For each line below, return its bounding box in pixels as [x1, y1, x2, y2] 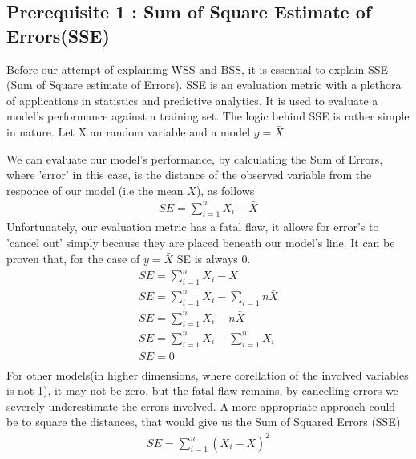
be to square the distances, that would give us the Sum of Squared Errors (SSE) [6, 413, 401, 430]
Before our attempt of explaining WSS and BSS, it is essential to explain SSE [6, 60, 389, 77]
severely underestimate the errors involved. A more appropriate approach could [6, 397, 396, 414]
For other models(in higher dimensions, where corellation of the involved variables [6, 366, 409, 383]
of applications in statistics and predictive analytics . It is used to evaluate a [6, 91, 378, 108]
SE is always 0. [176, 250, 251, 266]
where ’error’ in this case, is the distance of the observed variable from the [6, 166, 372, 183]
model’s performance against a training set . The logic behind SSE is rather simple [6, 108, 410, 124]
